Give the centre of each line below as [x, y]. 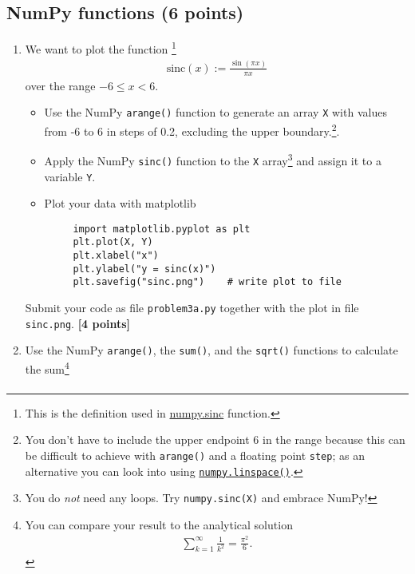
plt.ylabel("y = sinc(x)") [144, 269]
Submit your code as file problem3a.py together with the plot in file [192, 308]
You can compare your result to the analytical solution [159, 524]
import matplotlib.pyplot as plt [162, 229]
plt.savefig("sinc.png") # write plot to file [207, 282]
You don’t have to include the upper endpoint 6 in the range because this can [215, 439]
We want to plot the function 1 [101, 48]
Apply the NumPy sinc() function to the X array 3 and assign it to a [213, 159]
